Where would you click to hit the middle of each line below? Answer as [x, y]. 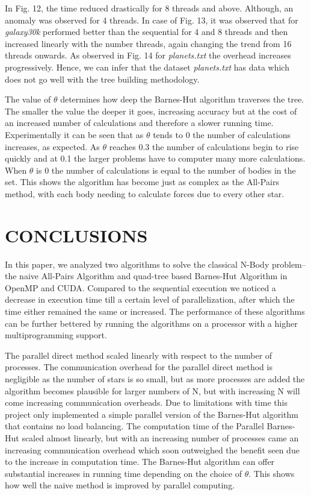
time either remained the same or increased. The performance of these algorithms [155, 311]
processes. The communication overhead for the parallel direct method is [139, 367]
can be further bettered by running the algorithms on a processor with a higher [151, 323]
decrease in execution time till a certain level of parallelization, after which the [150, 299]
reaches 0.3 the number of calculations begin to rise [204, 146]
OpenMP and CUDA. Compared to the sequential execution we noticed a [140, 287]
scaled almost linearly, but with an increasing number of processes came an [160, 437]
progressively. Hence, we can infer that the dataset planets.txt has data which [147, 67]
